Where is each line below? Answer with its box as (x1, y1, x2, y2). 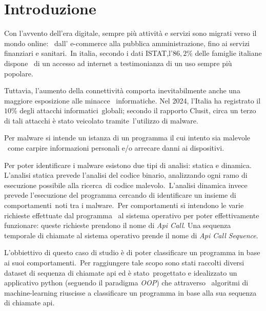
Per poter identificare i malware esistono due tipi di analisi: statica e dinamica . (4, 159, 252, 170)
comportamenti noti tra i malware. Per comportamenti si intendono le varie (4, 200, 244, 211)
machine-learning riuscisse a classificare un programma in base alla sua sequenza (4, 287, 257, 298)
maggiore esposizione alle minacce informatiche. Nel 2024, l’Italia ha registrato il (4, 95, 261, 106)
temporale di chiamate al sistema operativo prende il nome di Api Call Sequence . (4, 230, 258, 240)
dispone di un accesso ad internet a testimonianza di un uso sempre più (4, 57, 232, 68)
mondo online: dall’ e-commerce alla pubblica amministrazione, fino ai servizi (4, 37, 250, 48)
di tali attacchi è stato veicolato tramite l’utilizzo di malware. (4, 115, 198, 126)
